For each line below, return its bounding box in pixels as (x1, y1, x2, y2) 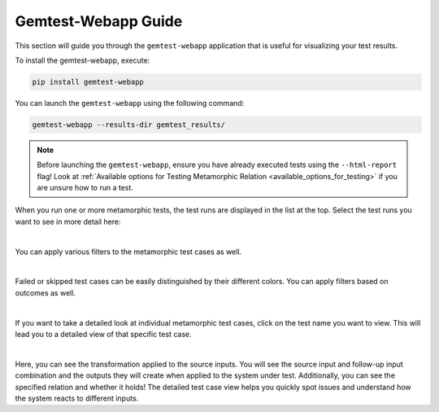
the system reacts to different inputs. (15, 393, 139, 403)
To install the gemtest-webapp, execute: (15, 55, 150, 65)
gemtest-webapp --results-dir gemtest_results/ (32, 120, 225, 129)
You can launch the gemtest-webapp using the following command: (15, 98, 245, 107)
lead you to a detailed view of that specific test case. (15, 329, 192, 339)
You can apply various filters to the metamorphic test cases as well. (15, 247, 242, 256)
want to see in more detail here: (15, 217, 121, 226)
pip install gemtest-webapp (32, 77, 144, 86)
